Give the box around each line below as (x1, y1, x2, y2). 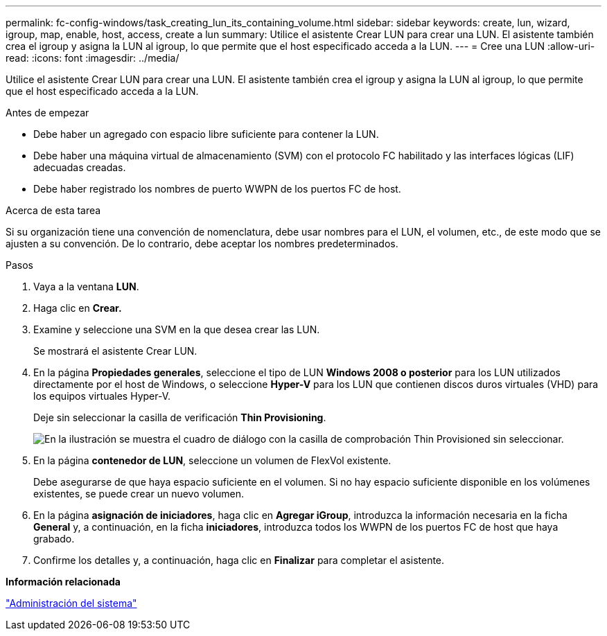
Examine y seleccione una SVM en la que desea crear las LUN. (33, 324, 320, 335)
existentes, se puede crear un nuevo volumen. (33, 488, 244, 500)
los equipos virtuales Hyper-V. (33, 390, 171, 402)
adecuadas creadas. (33, 161, 126, 173)
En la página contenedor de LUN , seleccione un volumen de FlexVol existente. (33, 454, 392, 466)
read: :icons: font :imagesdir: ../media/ (6, 52, 179, 64)
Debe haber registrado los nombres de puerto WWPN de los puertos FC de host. (33, 183, 401, 195)
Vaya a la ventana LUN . (33, 281, 139, 292)
